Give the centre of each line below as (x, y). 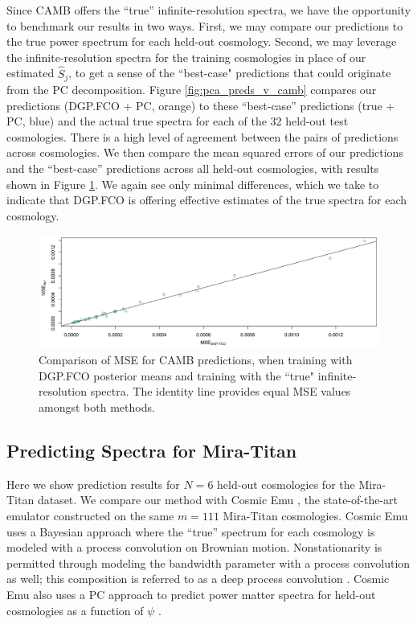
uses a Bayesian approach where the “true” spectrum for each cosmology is (191, 531)
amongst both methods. (97, 406)
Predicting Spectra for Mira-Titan (152, 450)
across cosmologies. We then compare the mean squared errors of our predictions (205, 152)
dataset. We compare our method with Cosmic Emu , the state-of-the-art (218, 500)
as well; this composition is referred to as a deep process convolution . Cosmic (198, 579)
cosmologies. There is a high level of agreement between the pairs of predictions (202, 136)
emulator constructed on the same (90, 515)
